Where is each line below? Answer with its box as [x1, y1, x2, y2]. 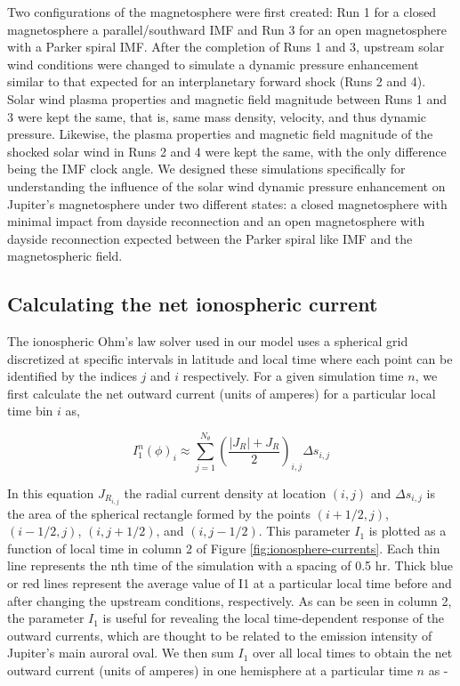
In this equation [7, 483, 94, 502]
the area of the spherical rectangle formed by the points [7, 504, 311, 522]
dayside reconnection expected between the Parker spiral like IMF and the [7, 229, 413, 247]
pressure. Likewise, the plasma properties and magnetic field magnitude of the [7, 125, 433, 143]
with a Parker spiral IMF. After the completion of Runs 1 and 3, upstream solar [7, 37, 445, 56]
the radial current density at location [124, 483, 327, 502]
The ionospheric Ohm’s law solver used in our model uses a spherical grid [7, 332, 408, 351]
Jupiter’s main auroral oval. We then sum [7, 643, 234, 662]
